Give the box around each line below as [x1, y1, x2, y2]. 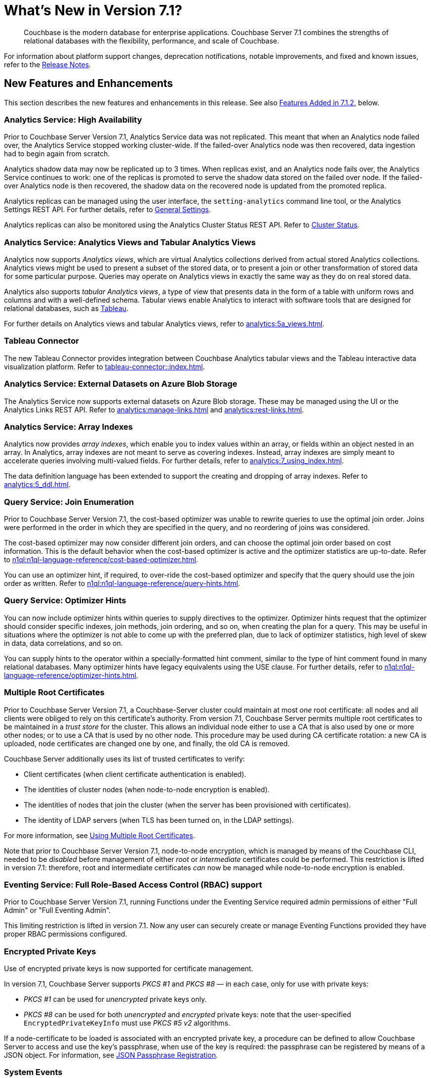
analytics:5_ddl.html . [4, 480, 71, 489]
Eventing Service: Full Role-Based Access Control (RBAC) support [4, 879, 262, 890]
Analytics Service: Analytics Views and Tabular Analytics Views [4, 237, 256, 247]
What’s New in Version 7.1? [4, 2, 183, 19]
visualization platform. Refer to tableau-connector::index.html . [4, 362, 205, 371]
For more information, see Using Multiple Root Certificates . [4, 831, 195, 840]
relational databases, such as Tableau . [4, 304, 129, 313]
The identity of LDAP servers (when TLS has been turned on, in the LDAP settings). [24, 815, 294, 824]
